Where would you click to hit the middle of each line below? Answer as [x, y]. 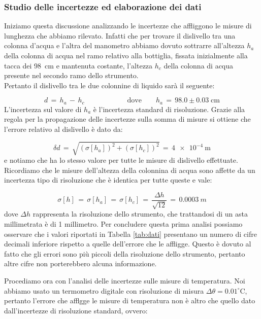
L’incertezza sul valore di [43, 109]
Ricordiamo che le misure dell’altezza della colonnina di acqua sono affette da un [130, 170]
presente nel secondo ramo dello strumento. [71, 75]
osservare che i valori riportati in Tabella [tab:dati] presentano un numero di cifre [130, 234]
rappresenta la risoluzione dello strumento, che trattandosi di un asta [140, 214]
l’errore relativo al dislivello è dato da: [63, 129]
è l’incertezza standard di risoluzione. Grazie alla [169, 109]
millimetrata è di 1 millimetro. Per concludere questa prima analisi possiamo [123, 223]
